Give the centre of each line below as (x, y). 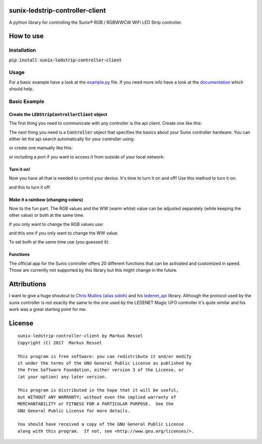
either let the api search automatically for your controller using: (72, 139)
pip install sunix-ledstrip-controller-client (65, 60)
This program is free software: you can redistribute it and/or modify (105, 356)
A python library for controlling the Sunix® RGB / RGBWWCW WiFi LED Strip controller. (96, 22)
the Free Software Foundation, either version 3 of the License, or (101, 370)
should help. (21, 89)
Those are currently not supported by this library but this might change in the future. (93, 270)
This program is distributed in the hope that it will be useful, (98, 390)
